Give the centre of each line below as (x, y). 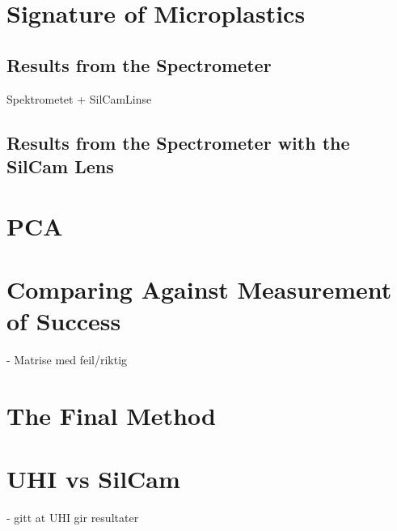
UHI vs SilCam (93, 479)
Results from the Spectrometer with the (178, 142)
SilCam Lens (60, 166)
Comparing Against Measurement (199, 289)
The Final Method (111, 415)
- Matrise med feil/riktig (67, 360)
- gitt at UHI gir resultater (73, 518)
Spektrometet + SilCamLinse (79, 98)
